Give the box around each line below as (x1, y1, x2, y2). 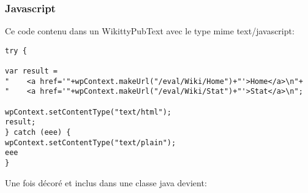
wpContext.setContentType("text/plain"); (5, 138, 176, 147)
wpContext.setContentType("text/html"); (5, 107, 172, 116)
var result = (5, 67, 58, 76)
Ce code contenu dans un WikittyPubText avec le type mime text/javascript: (5, 25, 295, 37)
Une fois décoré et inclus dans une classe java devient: (5, 176, 207, 189)
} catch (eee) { (5, 128, 71, 137)
